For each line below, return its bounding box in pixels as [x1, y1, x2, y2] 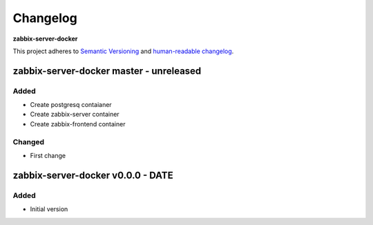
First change [30, 152, 66, 160]
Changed [12, 137, 45, 146]
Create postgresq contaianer [30, 101, 112, 109]
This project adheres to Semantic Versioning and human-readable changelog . [12, 47, 234, 55]
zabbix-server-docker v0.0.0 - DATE [12, 169, 173, 181]
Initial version [30, 205, 68, 213]
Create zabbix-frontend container [30, 119, 126, 128]
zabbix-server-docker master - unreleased [12, 65, 202, 77]
